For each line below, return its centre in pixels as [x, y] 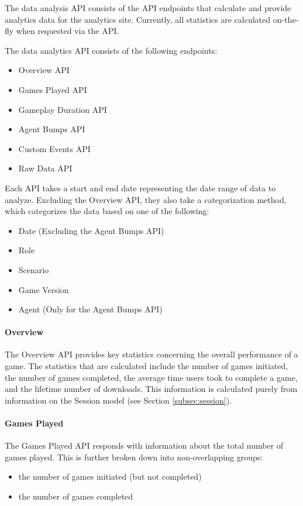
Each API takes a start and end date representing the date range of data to [140, 187]
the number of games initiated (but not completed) [110, 476]
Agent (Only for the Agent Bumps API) [90, 309]
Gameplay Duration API [63, 109]
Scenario [34, 269]
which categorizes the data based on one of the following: [107, 211]
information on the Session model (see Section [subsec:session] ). [118, 400]
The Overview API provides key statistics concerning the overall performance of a [151, 354]
